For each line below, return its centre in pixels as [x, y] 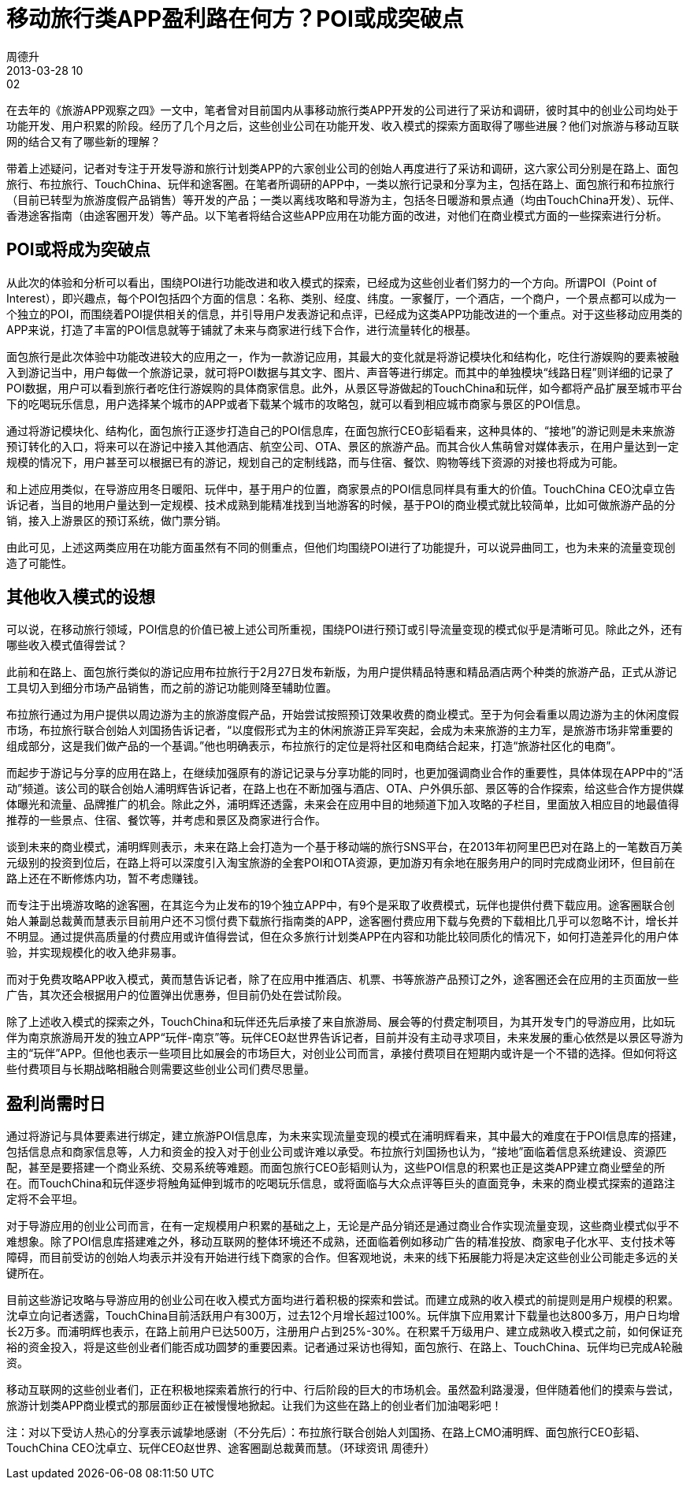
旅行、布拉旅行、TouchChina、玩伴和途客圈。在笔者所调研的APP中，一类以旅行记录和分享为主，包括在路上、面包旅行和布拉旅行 [341, 184]
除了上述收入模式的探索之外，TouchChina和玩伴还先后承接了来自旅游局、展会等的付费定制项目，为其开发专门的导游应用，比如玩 [341, 1022]
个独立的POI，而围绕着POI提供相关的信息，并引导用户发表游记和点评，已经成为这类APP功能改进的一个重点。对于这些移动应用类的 [345, 314]
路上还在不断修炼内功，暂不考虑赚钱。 [106, 879]
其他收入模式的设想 [81, 597]
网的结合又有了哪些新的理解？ [83, 141]
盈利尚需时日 [56, 1103]
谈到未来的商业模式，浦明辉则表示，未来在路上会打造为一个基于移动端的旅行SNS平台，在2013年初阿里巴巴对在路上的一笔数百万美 [345, 847]
